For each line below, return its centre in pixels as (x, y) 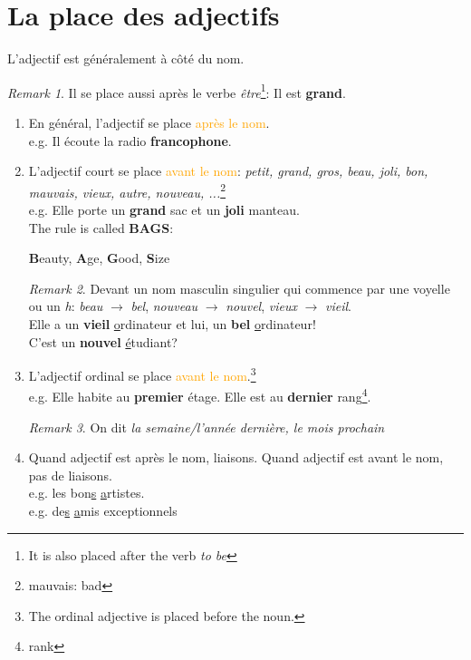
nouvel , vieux (261, 306)
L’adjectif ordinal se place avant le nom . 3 (142, 374)
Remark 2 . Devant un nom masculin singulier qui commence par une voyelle (239, 288)
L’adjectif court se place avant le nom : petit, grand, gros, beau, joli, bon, (228, 171)
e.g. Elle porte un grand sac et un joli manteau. (164, 209)
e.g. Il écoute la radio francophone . (130, 140)
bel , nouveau (164, 306)
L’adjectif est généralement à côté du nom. (126, 58)
